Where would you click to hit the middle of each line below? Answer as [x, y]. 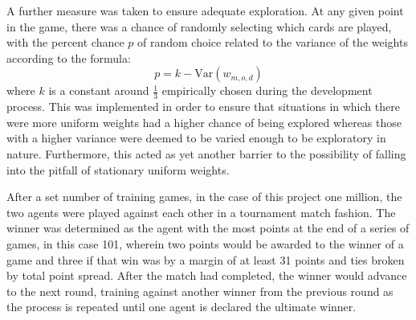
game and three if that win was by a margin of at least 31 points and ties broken [206, 259]
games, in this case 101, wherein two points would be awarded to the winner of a [205, 243]
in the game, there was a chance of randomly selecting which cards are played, [199, 26]
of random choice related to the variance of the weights [273, 42]
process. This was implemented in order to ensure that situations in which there [203, 107]
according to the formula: [69, 57]
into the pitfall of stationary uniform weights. [118, 169]
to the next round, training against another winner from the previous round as [200, 291]
